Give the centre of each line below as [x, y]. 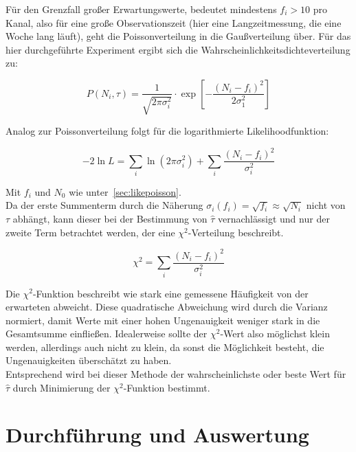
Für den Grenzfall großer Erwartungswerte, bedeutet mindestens [141, 9]
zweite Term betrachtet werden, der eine [90, 232]
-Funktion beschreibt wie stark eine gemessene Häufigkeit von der [170, 293]
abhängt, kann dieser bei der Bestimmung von [110, 219]
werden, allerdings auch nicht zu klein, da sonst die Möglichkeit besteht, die [165, 347]
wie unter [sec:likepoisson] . [125, 191]
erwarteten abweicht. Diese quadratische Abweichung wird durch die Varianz [167, 307]
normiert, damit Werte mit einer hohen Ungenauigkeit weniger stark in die [163, 320]
